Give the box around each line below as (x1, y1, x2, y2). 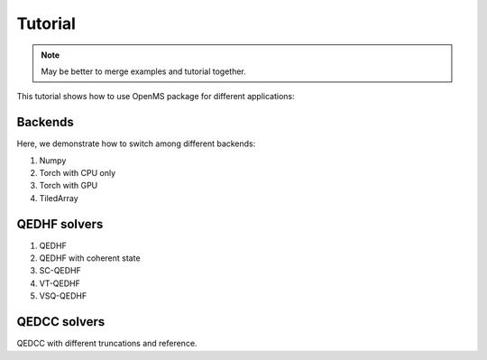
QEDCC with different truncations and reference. (16, 338, 198, 349)
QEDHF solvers (16, 217, 104, 232)
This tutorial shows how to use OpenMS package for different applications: (16, 91, 295, 102)
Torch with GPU (39, 180, 98, 191)
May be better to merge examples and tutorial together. (41, 66, 247, 77)
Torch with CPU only (39, 168, 116, 179)
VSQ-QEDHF (39, 291, 87, 301)
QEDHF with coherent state (39, 253, 141, 263)
